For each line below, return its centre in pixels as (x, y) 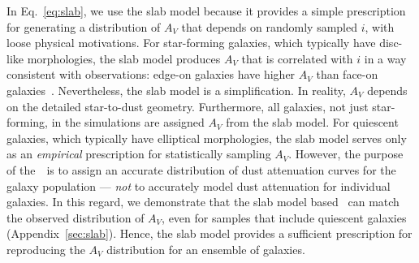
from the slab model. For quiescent (312, 122)
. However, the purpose (346, 154)
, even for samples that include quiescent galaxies (284, 217)
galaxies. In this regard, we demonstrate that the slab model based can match (203, 202)
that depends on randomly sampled (270, 26)
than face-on (347, 74)
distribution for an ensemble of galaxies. (206, 249)
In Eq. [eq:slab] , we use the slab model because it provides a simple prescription (206, 11)
